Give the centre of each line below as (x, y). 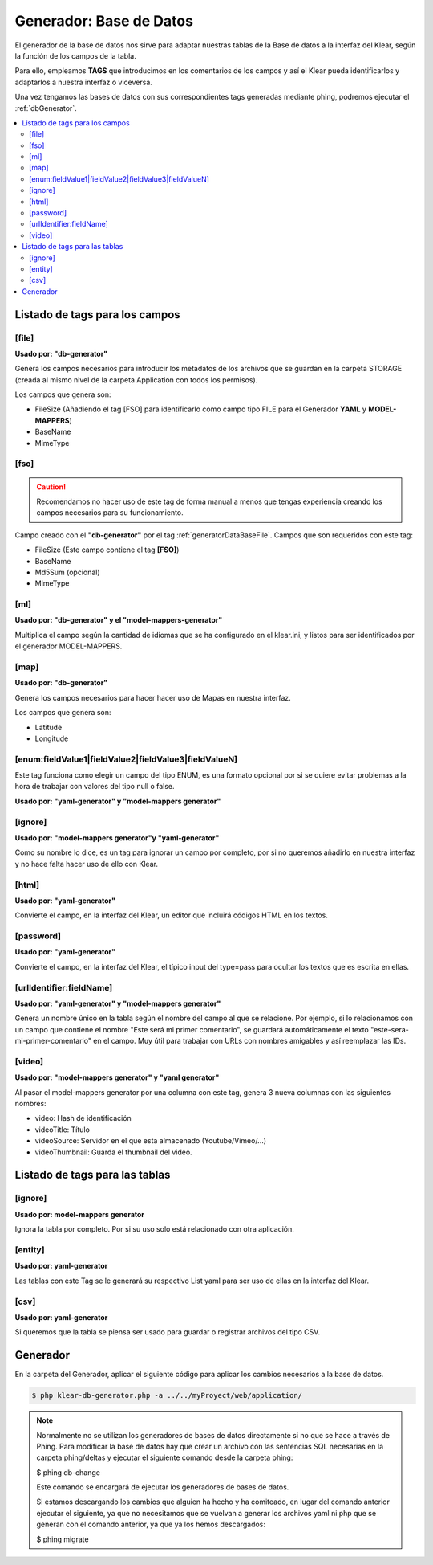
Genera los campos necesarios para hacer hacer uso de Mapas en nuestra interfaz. (153, 697)
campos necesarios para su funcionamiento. (110, 513)
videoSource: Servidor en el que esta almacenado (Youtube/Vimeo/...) (151, 1141)
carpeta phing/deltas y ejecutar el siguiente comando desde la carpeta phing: (165, 1457)
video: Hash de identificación (83, 1118)
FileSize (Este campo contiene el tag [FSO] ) (107, 550)
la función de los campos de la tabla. (75, 55)
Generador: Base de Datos (104, 21)
